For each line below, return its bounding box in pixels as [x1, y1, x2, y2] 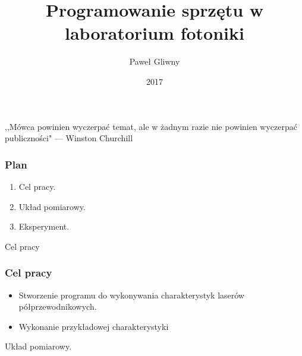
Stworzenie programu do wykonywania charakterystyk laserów [18, 288, 244, 301]
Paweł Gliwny [129, 55, 180, 68]
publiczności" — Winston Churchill [5, 132, 133, 144]
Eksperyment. [18, 220, 70, 233]
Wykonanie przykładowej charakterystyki [18, 320, 169, 332]
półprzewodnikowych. [18, 300, 97, 313]
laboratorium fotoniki [65, 21, 244, 45]
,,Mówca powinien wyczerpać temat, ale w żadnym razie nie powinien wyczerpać [5, 120, 297, 132]
